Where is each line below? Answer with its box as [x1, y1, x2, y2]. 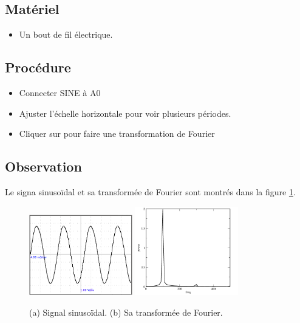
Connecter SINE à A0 [19, 86, 101, 99]
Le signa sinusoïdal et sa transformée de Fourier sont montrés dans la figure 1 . [5, 185, 296, 198]
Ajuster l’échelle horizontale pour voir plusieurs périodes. [19, 106, 231, 119]
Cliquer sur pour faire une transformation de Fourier [19, 127, 215, 140]
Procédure [5, 58, 71, 77]
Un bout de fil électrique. [19, 28, 113, 41]
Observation [5, 157, 82, 176]
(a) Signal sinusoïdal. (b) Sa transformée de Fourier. [29, 305, 223, 318]
